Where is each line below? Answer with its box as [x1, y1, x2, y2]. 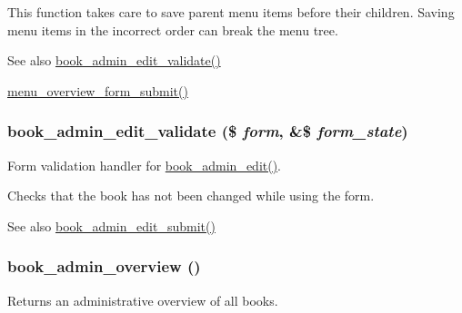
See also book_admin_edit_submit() [7, 216, 216, 235]
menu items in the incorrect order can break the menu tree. [7, 20, 338, 39]
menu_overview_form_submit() [7, 81, 188, 100]
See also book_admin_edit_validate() [7, 51, 221, 70]
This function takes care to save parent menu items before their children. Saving [7, 3, 455, 21]
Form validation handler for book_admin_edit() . [7, 155, 282, 174]
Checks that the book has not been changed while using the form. [7, 186, 375, 205]
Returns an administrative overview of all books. [7, 290, 278, 309]
